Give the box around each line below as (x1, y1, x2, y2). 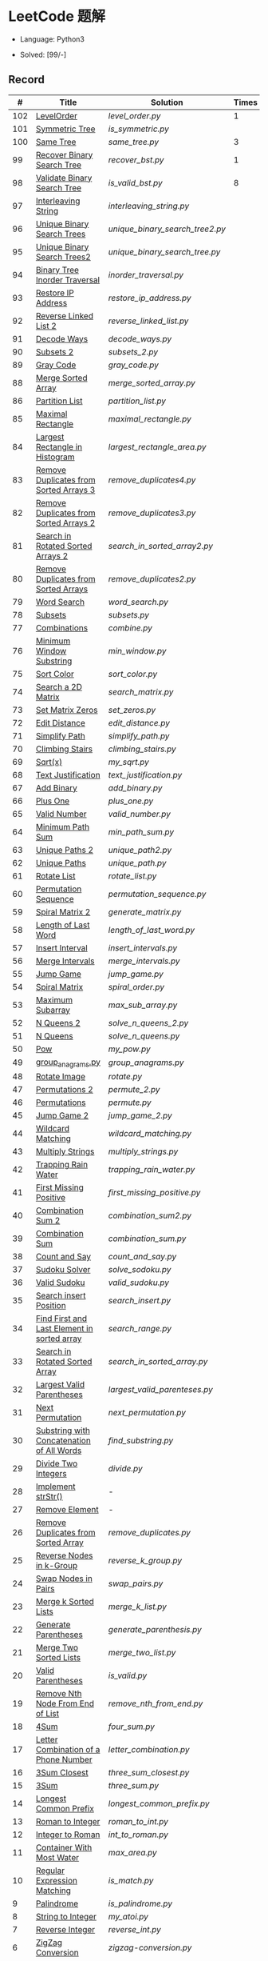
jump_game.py (108, 968, 164, 979)
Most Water (35, 1851, 80, 1863)
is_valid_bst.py (108, 177, 164, 188)
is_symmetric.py (108, 123, 170, 134)
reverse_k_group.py (108, 1555, 182, 1566)
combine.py (108, 622, 153, 633)
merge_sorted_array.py (108, 377, 195, 388)
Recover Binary (35, 149, 93, 160)
